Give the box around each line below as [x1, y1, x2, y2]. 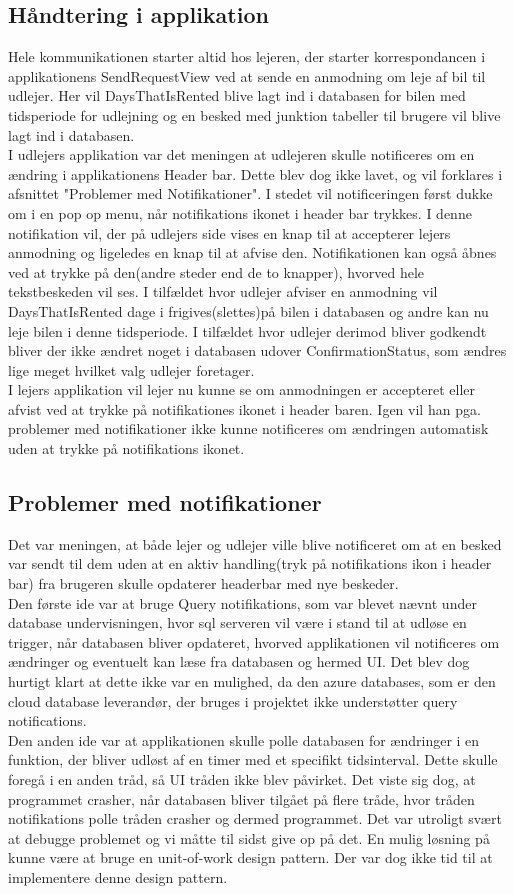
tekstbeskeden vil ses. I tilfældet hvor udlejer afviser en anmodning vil [8, 281, 438, 302]
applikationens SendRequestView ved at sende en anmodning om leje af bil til [8, 65, 486, 86]
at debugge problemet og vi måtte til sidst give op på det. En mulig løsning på [8, 827, 490, 848]
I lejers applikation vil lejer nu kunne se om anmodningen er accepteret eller [8, 379, 476, 400]
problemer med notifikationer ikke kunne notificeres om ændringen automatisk [8, 418, 489, 439]
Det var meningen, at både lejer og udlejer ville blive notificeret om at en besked [8, 533, 502, 554]
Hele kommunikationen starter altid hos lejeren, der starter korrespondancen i [8, 46, 486, 67]
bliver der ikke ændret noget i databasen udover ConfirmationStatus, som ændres [8, 340, 507, 361]
